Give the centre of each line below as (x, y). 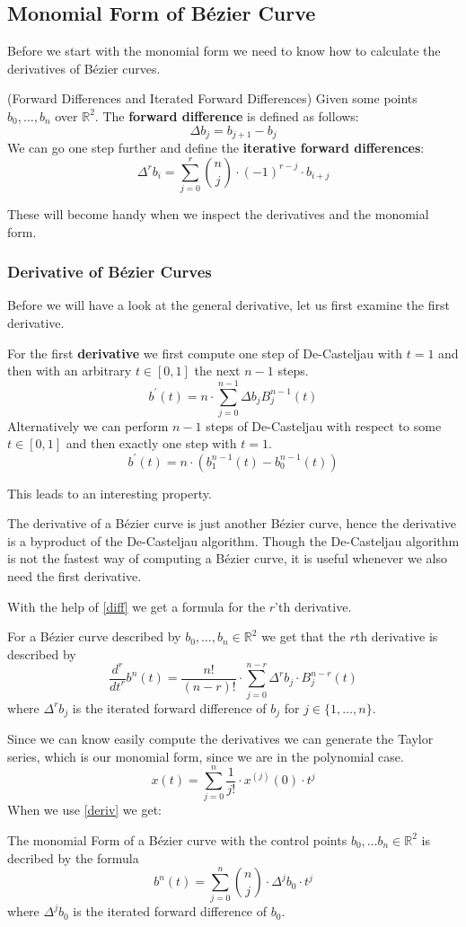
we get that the (303, 636)
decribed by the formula (73, 857)
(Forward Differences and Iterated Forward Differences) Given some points (212, 98)
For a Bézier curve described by (94, 636)
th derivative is (396, 636)
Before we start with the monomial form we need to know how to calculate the (224, 51)
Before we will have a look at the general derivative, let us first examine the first (229, 305)
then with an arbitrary (70, 371)
